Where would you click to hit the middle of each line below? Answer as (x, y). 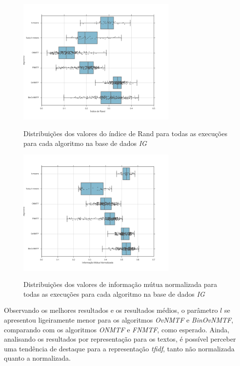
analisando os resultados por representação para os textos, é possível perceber (120, 339)
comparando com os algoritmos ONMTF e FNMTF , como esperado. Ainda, (117, 329)
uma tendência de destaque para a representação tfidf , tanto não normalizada (119, 348)
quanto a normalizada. (37, 358)
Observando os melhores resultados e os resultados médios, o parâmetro (111, 310)
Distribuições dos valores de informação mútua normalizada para (120, 284)
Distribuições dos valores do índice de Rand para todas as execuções (125, 133)
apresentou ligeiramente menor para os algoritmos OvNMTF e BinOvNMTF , (119, 320)
